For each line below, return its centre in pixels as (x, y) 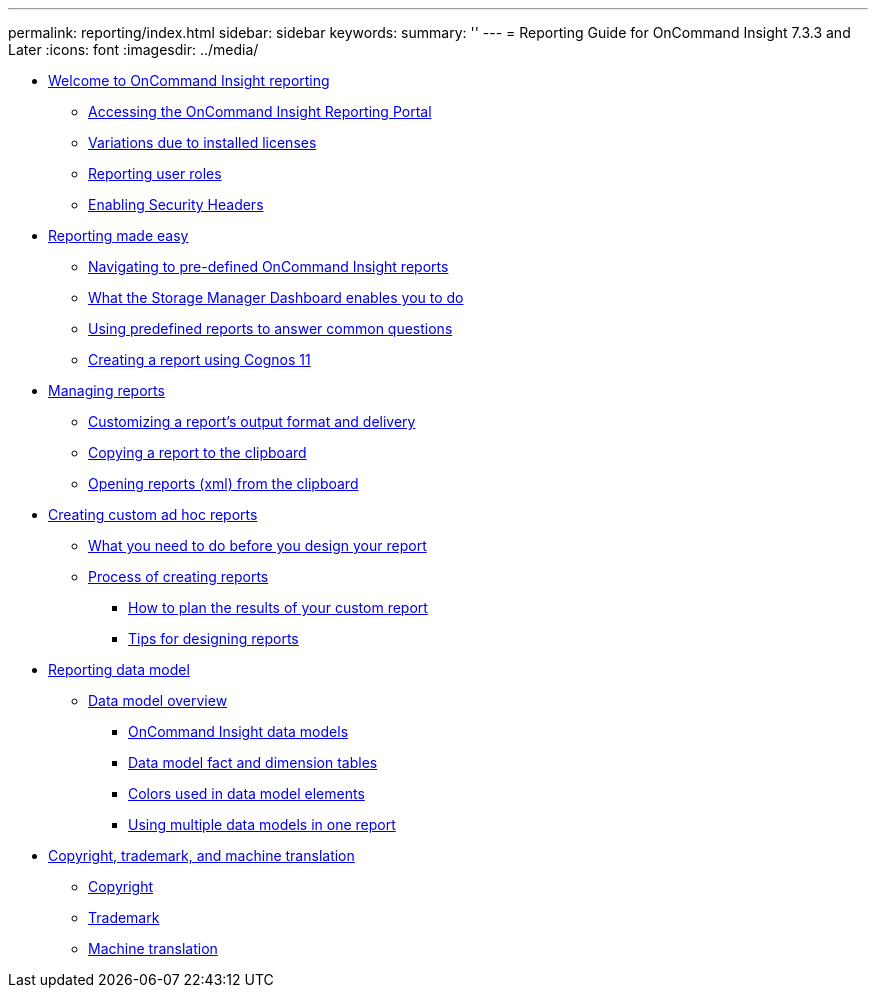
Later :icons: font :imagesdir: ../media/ (133, 49)
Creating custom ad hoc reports (153, 514)
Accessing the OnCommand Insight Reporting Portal (260, 111)
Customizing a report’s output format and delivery (252, 421)
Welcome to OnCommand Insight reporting (189, 80)
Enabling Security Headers (176, 204)
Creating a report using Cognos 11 (199, 359)
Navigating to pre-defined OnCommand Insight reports (268, 266)
